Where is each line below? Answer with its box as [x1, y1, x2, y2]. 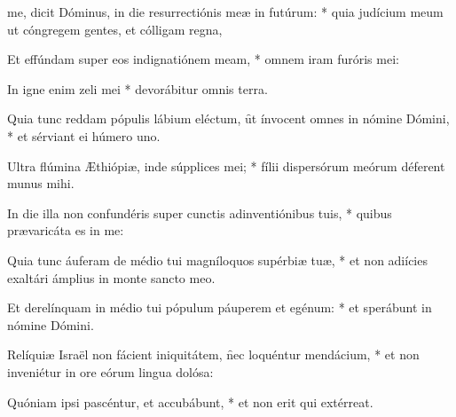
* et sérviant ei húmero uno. [7, 126, 161, 145]
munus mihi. [7, 174, 75, 193]
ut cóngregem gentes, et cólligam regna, [7, 20, 223, 38]
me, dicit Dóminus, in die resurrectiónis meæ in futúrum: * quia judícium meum [7, 3, 444, 20]
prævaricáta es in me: [7, 221, 124, 240]
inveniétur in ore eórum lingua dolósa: [7, 362, 214, 381]
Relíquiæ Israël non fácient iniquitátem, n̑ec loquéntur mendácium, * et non [7, 345, 420, 364]
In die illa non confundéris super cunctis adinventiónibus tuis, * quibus [7, 203, 392, 222]
